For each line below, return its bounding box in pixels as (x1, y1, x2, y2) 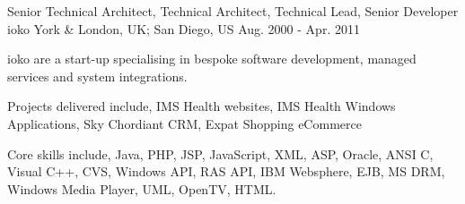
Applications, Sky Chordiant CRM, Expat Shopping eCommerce (7, 114, 362, 132)
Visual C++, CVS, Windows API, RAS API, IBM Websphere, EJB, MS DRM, (7, 162, 445, 181)
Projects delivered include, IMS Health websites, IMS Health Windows (7, 97, 396, 115)
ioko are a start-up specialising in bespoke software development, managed (7, 49, 417, 68)
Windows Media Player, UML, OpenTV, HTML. (7, 179, 276, 198)
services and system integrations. (7, 66, 188, 85)
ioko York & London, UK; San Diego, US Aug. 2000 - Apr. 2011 (7, 19, 360, 38)
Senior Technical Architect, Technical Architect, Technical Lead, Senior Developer (7, 2, 459, 20)
